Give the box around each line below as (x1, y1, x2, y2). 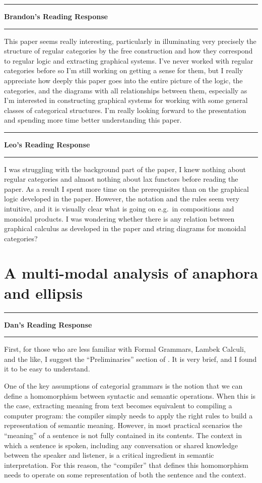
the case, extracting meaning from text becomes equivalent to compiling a (4, 400, 232, 411)
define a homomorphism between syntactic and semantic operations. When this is (4, 390, 256, 401)
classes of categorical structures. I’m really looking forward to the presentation (4, 104, 246, 115)
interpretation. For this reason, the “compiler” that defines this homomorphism (4, 459, 249, 470)
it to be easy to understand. (4, 363, 90, 374)
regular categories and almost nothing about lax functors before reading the (4, 174, 238, 184)
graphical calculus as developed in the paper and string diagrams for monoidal (4, 223, 246, 234)
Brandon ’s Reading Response (4, 11, 108, 21)
